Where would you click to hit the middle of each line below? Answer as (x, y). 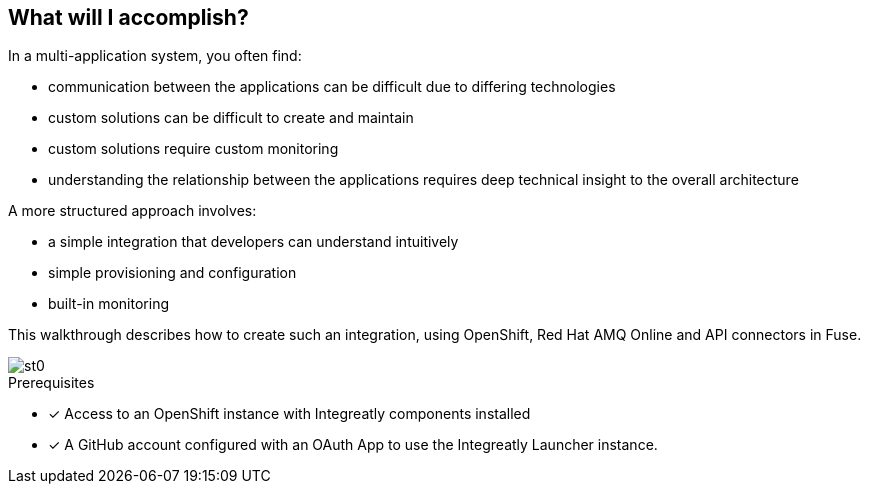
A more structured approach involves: (132, 211)
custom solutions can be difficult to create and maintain (231, 118)
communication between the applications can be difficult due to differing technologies (332, 87)
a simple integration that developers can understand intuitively (253, 242)
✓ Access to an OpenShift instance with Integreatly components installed (289, 414)
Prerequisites (51, 383)
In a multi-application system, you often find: (155, 56)
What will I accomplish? (128, 17)
